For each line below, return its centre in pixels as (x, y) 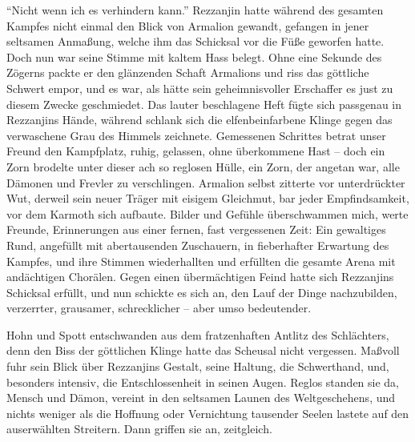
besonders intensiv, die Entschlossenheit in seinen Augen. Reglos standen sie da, (203, 382)
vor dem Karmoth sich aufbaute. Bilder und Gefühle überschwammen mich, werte (207, 213)
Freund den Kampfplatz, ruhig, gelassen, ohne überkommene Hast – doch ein (196, 151)
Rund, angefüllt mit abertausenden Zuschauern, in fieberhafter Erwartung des (198, 245)
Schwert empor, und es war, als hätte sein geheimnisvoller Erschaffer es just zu (200, 88)
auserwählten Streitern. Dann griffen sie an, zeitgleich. (139, 429)
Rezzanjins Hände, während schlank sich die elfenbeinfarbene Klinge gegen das (199, 120)
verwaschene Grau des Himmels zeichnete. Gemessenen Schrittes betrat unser (196, 135)
